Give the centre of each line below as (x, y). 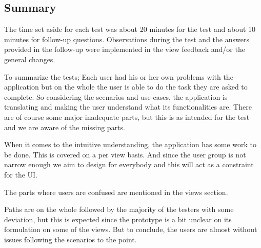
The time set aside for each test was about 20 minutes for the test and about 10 (130, 29)
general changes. (30, 59)
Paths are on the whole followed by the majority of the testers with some (119, 209)
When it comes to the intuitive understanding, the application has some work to (130, 144)
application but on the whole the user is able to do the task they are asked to (126, 87)
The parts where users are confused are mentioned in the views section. (116, 192)
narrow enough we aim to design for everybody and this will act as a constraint (129, 164)
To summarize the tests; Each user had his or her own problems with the (119, 76)
